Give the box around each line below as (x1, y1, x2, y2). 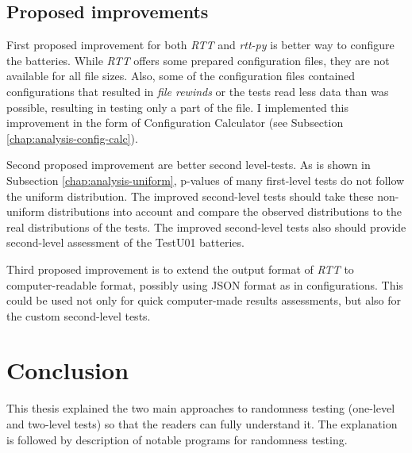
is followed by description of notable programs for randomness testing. (6, 431, 348, 447)
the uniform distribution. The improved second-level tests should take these (6, 187, 374, 204)
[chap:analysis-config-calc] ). (6, 129, 138, 146)
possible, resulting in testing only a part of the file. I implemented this (6, 98, 348, 115)
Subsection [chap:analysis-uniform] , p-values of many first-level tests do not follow (6, 171, 405, 188)
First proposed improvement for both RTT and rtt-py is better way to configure (6, 36, 395, 53)
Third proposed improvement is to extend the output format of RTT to (6, 260, 354, 277)
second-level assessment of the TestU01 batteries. (6, 234, 245, 251)
